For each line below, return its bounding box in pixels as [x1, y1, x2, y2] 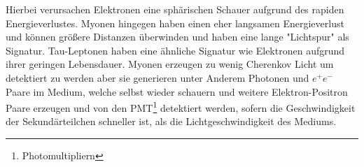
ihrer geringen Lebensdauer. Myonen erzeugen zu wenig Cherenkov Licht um [6, 57, 334, 71]
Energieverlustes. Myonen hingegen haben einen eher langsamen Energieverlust [6, 15, 344, 30]
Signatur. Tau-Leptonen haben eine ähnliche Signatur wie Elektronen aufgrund [6, 43, 345, 57]
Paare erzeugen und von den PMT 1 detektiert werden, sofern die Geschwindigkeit [6, 99, 356, 115]
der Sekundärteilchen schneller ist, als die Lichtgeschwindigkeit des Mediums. [6, 114, 337, 129]
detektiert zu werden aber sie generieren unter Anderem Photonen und [6, 70, 309, 85]
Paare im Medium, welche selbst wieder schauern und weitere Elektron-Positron [6, 84, 348, 99]
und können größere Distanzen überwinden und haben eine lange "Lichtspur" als [6, 29, 349, 44]
